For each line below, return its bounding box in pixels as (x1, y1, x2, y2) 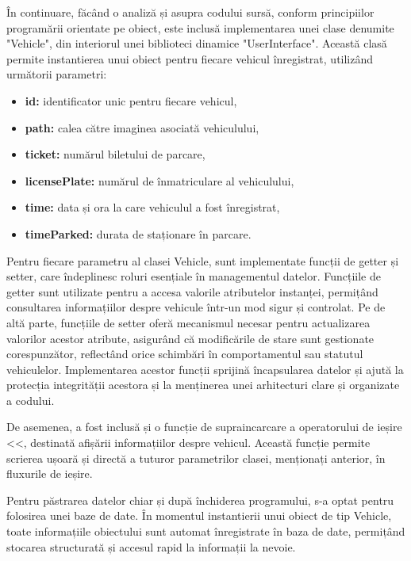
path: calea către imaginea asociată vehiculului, (25, 119, 259, 135)
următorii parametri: (6, 66, 107, 82)
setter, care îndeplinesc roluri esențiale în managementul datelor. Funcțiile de (6, 268, 381, 284)
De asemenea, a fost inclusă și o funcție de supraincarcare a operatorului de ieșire (6, 418, 402, 435)
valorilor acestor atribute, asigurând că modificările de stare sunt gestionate (6, 330, 375, 346)
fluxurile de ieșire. (6, 465, 93, 482)
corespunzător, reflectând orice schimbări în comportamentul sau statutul (6, 345, 363, 362)
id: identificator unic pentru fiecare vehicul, (25, 92, 237, 109)
